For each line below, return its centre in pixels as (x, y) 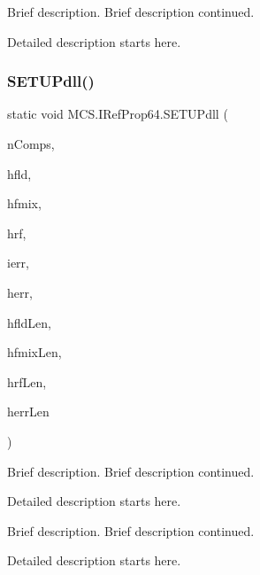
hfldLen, (29, 322)
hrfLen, (27, 381)
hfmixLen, (34, 352)
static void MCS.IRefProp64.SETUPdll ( (118, 114)
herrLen (28, 412)
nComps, (31, 144)
